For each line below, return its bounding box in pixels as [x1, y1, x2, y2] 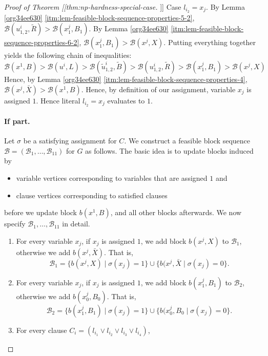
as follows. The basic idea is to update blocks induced [85, 145, 254, 156]
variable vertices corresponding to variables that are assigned [16, 173, 208, 183]
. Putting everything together [163, 37, 256, 48]
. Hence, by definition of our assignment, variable [81, 83, 236, 94]
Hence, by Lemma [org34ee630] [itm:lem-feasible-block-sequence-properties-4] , [4, 74, 248, 85]
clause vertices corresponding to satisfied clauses [16, 190, 168, 200]
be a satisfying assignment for [23, 135, 117, 146]
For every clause [16, 324, 67, 335]
